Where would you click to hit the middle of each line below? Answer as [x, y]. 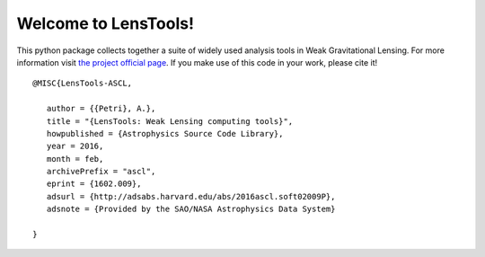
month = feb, [75, 159]
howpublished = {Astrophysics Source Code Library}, [165, 133]
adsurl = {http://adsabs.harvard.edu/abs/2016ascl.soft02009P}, [191, 196]
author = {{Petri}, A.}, [101, 109]
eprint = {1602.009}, [94, 184]
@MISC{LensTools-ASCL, [83, 84]
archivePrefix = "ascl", [101, 172]
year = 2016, [75, 146]
